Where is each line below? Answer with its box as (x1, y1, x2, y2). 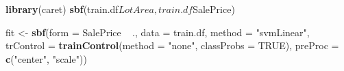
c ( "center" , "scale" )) (5, 51, 87, 66)
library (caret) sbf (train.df (5, 2, 119, 16)
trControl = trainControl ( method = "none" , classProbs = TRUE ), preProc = (5, 38, 339, 53)
